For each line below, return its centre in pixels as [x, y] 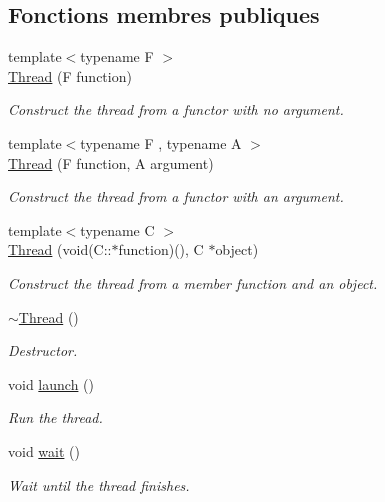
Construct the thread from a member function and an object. [193, 282]
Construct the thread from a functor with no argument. [176, 109]
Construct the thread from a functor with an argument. [176, 196]
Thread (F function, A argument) [111, 162]
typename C [117, 229]
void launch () [51, 383]
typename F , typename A [161, 142]
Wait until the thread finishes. [99, 484]
